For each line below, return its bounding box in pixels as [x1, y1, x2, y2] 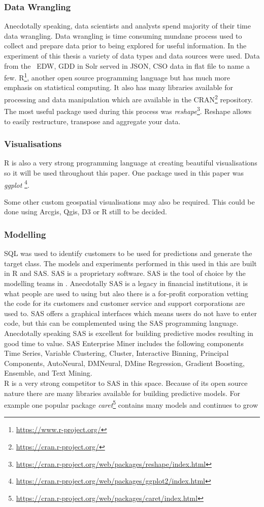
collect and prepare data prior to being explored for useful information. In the [4, 40, 247, 51]
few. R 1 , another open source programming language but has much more [4, 71, 230, 82]
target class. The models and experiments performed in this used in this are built [4, 258, 257, 268]
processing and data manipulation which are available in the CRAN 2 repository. [4, 93, 253, 104]
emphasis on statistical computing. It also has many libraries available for [4, 82, 233, 93]
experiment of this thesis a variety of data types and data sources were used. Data [4, 50, 260, 61]
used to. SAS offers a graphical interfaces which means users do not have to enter [4, 307, 257, 318]
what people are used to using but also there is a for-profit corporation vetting [4, 288, 248, 298]
